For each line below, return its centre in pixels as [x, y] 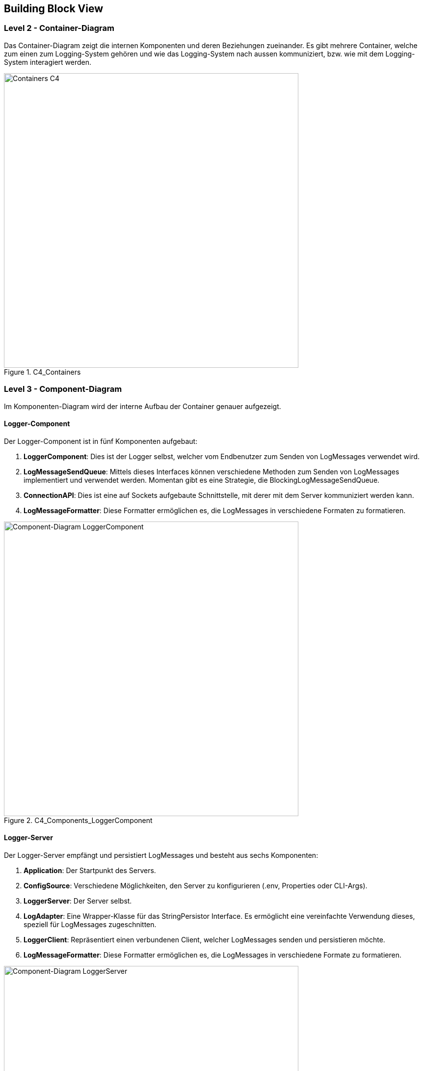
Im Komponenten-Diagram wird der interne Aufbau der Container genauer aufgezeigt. [143, 406]
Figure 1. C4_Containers [42, 372]
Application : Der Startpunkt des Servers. [90, 870]
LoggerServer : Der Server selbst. [78, 901]
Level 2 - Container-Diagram [59, 28]
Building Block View [54, 9]
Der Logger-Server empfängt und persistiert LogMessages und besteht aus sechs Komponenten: [161, 855]
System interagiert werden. [48, 62]
